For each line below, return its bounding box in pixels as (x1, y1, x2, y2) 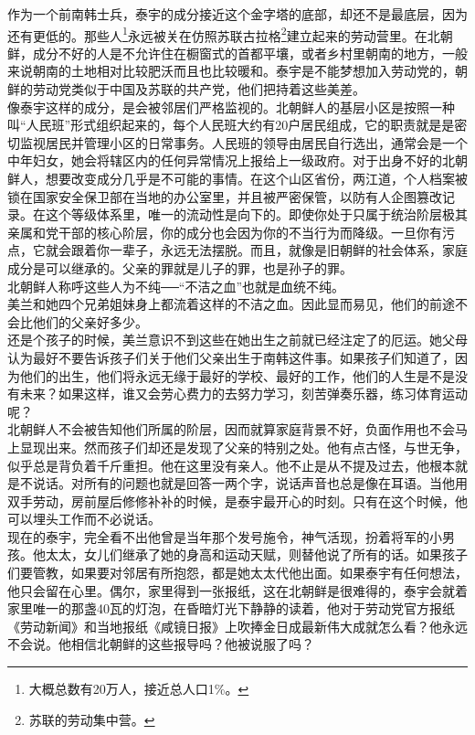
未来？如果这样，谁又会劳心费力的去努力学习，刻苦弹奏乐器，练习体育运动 (19, 384, 468, 403)
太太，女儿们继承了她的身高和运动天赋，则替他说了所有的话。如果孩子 (45, 545, 468, 564)
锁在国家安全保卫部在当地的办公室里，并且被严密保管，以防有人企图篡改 (7, 186, 442, 206)
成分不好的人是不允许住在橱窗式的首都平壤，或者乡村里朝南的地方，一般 (32, 43, 468, 62)
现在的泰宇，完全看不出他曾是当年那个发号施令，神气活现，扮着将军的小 (7, 527, 442, 546)
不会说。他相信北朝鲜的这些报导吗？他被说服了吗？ (7, 634, 314, 654)
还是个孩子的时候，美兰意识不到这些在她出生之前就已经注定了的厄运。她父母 (7, 330, 468, 349)
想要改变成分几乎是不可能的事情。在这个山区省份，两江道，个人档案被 (45, 169, 468, 187)
